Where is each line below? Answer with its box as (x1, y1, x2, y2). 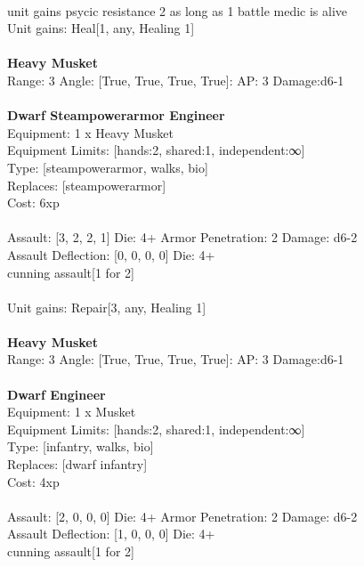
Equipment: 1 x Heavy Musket (7, 123, 174, 142)
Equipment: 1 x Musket (7, 402, 136, 421)
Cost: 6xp (7, 193, 60, 212)
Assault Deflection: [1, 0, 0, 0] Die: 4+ (7, 524, 215, 543)
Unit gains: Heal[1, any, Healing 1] (7, 19, 195, 37)
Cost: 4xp (7, 472, 60, 490)
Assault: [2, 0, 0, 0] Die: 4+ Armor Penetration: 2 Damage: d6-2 (7, 506, 358, 525)
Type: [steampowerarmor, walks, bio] (7, 158, 208, 176)
